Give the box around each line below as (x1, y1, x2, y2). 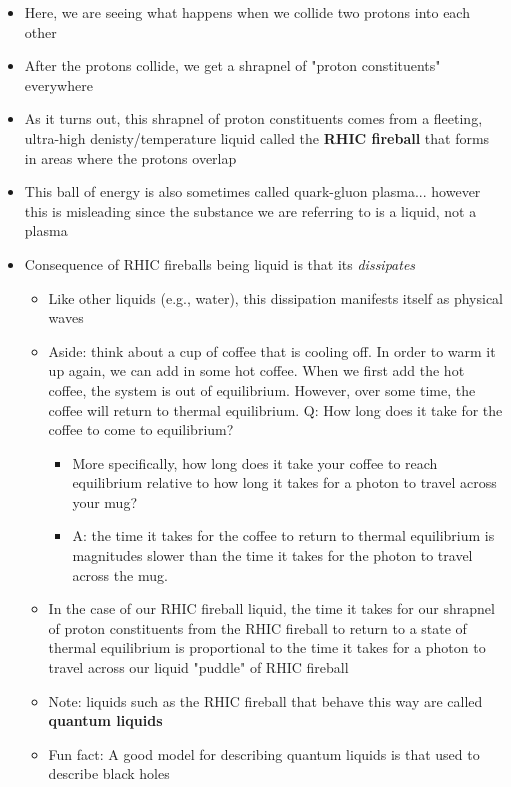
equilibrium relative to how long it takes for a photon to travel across (72, 472, 497, 493)
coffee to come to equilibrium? (48, 419, 234, 440)
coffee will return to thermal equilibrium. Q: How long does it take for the (48, 399, 503, 420)
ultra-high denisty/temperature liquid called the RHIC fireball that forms (24, 127, 490, 148)
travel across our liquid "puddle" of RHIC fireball (48, 657, 349, 678)
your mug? (72, 491, 137, 512)
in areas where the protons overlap (24, 147, 237, 168)
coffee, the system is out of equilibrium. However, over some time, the (48, 379, 476, 400)
